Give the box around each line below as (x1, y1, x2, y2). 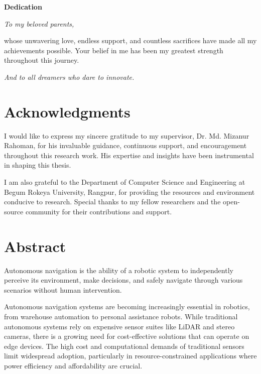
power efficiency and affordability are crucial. (4, 360, 143, 370)
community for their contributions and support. (25, 206, 172, 216)
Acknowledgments (4, 101, 130, 121)
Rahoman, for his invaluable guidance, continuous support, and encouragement (4, 140, 247, 151)
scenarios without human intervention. (4, 284, 122, 295)
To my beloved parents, (4, 18, 74, 29)
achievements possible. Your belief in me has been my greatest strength (4, 45, 223, 55)
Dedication (4, 2, 42, 12)
